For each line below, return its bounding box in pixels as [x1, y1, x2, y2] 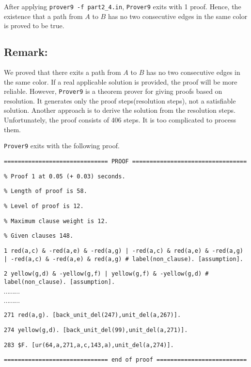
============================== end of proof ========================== [4, 356, 247, 364]
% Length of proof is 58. [4, 188, 87, 195]
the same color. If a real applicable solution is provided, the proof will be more [4, 76, 237, 87]
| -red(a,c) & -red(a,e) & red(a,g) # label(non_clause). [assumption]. [4, 255, 243, 262]
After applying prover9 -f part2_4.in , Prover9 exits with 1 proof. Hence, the [4, 1, 241, 11]
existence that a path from [4, 11, 83, 21]
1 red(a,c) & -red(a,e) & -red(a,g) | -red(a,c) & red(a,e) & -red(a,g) [4, 247, 243, 254]
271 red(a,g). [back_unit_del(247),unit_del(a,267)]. [4, 312, 181, 319]
